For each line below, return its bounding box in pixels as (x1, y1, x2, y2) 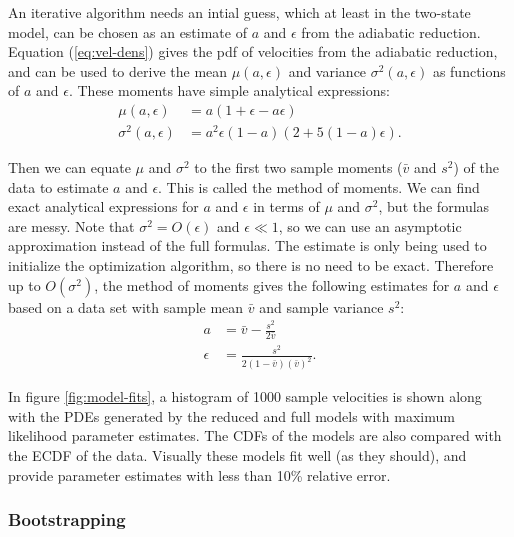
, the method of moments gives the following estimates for (94, 274, 450, 295)
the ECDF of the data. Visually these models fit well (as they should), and (8, 444, 467, 465)
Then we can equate (8, 157, 131, 178)
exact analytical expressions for (8, 196, 199, 217)
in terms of (253, 196, 320, 217)
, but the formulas (378, 196, 490, 217)
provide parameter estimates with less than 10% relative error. (8, 464, 391, 485)
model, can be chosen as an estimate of (8, 21, 247, 42)
